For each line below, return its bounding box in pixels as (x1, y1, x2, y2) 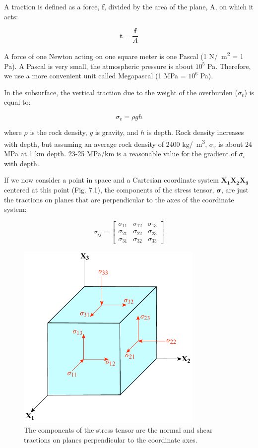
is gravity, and (95, 127, 138, 137)
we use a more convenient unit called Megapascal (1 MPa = (4, 70, 186, 81)
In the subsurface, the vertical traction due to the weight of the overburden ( (4, 87, 238, 97)
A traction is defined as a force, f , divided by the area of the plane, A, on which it (4, 1, 254, 11)
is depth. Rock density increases (146, 127, 244, 137)
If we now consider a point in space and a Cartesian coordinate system (4, 175, 219, 185)
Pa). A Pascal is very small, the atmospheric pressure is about (4, 61, 193, 71)
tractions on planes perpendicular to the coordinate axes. (24, 434, 197, 445)
